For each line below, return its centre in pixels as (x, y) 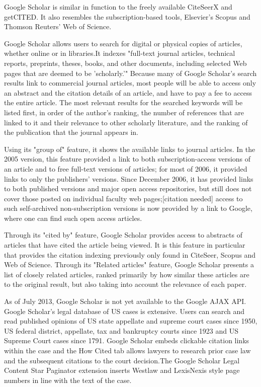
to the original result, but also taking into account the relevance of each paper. (125, 284)
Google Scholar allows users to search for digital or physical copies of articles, (123, 43)
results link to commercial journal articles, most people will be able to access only (130, 83)
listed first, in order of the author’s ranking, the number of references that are (124, 112)
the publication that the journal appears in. (71, 132)
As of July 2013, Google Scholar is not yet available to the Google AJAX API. (125, 301)
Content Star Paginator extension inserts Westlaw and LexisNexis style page (122, 370)
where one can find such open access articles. (73, 218)
